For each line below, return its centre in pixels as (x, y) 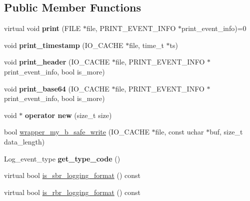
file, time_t (146, 45)
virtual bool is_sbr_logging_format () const (72, 175)
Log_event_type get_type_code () (62, 158)
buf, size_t (226, 132)
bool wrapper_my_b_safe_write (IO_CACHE (77, 132)
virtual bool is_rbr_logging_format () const (72, 192)
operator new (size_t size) (68, 115)
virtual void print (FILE (42, 28)
